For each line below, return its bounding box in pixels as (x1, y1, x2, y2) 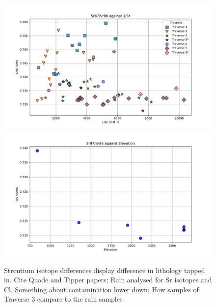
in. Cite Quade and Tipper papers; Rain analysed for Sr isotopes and (4, 275, 212, 285)
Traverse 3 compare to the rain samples (4, 294, 123, 304)
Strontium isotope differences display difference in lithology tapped (4, 265, 205, 275)
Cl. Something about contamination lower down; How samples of (4, 284, 199, 294)
